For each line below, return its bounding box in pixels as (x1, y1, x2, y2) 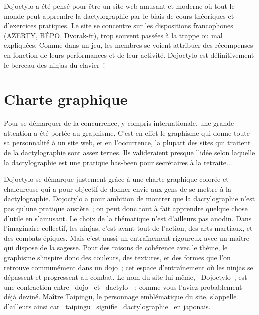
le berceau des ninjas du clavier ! (4, 59, 105, 70)
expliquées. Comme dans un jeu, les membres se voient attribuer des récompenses (4, 40, 253, 50)
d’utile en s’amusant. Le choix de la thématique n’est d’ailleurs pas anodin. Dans (4, 213, 252, 223)
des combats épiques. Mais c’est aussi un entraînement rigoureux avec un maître (4, 232, 250, 243)
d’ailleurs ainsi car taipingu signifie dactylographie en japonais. (4, 301, 211, 311)
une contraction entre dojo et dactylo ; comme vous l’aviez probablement (4, 281, 242, 292)
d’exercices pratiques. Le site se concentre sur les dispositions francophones (4, 20, 233, 31)
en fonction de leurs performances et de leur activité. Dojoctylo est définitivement (4, 49, 254, 60)
